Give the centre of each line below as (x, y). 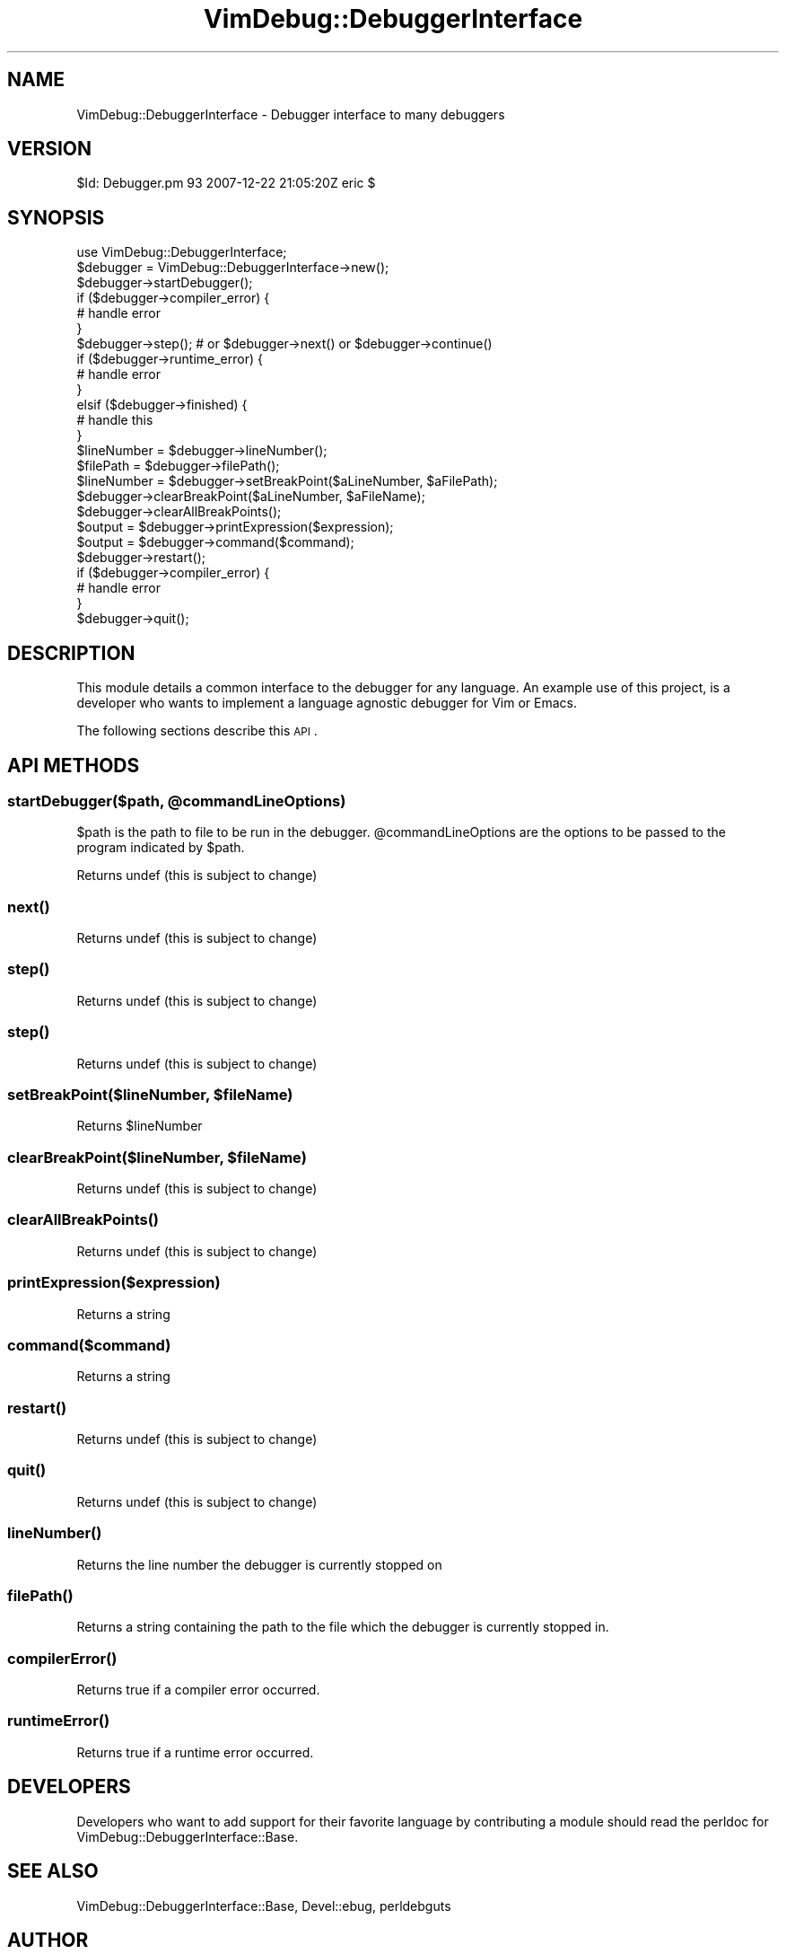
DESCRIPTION (71, 653)
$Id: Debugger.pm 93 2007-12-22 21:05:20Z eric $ (226, 183)
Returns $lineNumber (140, 1126)
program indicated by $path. (161, 848)
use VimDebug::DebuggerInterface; (182, 252)
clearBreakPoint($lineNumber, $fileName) (157, 1157)
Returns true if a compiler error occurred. (198, 1690)
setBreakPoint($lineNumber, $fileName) (150, 1094)
